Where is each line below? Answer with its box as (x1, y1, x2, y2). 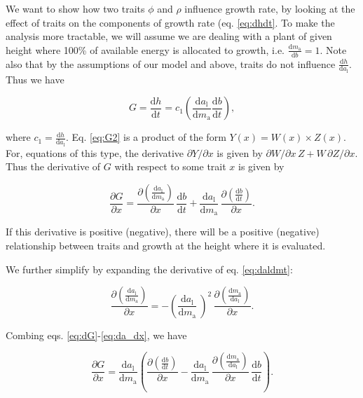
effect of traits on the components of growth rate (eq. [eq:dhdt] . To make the (6, 15, 335, 29)
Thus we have (6, 71, 64, 86)
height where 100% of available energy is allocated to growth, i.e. (6, 42, 285, 57)
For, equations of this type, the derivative (6, 145, 184, 160)
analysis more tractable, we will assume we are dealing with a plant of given (6, 29, 332, 43)
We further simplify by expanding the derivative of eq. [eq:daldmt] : (6, 261, 293, 276)
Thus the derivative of (6, 159, 101, 174)
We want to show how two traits (6, 1, 145, 15)
